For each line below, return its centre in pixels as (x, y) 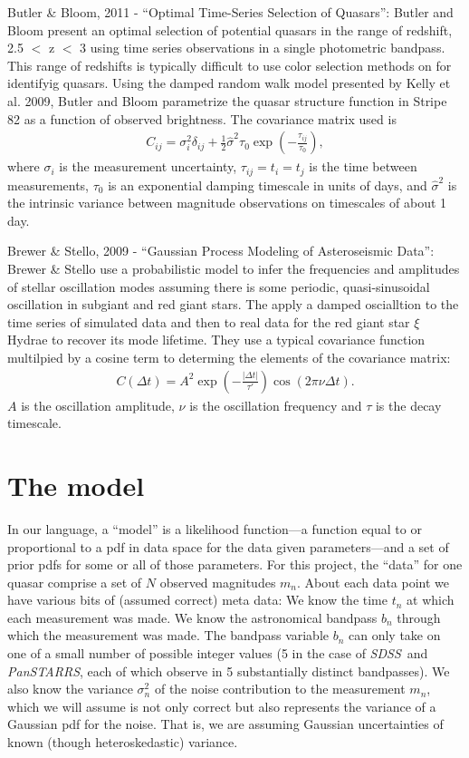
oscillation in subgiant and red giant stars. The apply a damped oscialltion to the (233, 304)
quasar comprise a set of (75, 582)
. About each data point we (373, 582)
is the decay (408, 405)
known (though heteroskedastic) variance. (123, 742)
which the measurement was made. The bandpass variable (168, 635)
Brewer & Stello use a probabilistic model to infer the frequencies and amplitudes (234, 269)
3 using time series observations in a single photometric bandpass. (263, 48)
